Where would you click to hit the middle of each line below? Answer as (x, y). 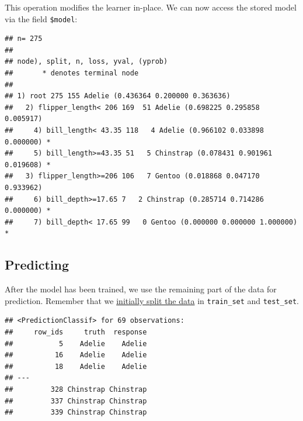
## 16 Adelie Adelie (76, 355)
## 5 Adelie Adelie (76, 344)
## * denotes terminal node (72, 73)
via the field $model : (41, 18)
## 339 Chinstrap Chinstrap (76, 413)
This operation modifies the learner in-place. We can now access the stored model (151, 7)
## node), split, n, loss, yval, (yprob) (86, 62)
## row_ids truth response (76, 332)
